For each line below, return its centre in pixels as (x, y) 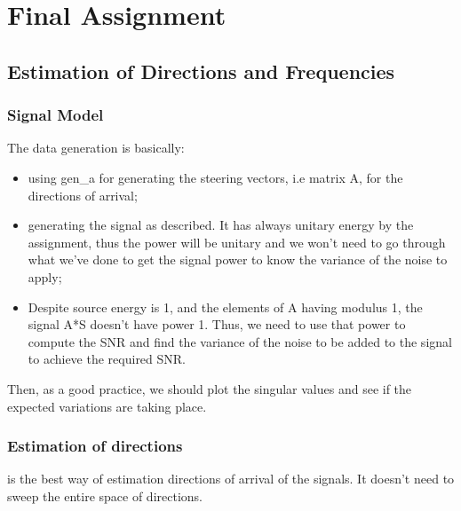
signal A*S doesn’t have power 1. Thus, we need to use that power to (217, 324)
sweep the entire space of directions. (105, 495)
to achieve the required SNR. (107, 359)
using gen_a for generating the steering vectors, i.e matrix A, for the (215, 177)
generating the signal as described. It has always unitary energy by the (221, 225)
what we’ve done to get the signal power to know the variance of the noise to (238, 259)
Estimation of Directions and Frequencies (201, 71)
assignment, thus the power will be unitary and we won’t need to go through (237, 242)
